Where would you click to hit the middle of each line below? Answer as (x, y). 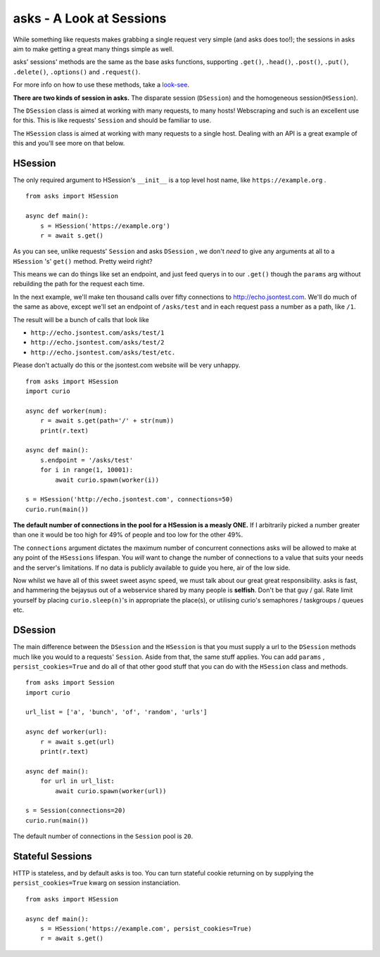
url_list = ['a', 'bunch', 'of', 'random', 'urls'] (116, 712)
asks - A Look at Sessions (90, 18)
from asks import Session (70, 683)
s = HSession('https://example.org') (105, 226)
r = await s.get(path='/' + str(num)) (107, 421)
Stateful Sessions (53, 856)
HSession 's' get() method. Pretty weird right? (83, 261)
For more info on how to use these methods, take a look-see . (101, 85)
